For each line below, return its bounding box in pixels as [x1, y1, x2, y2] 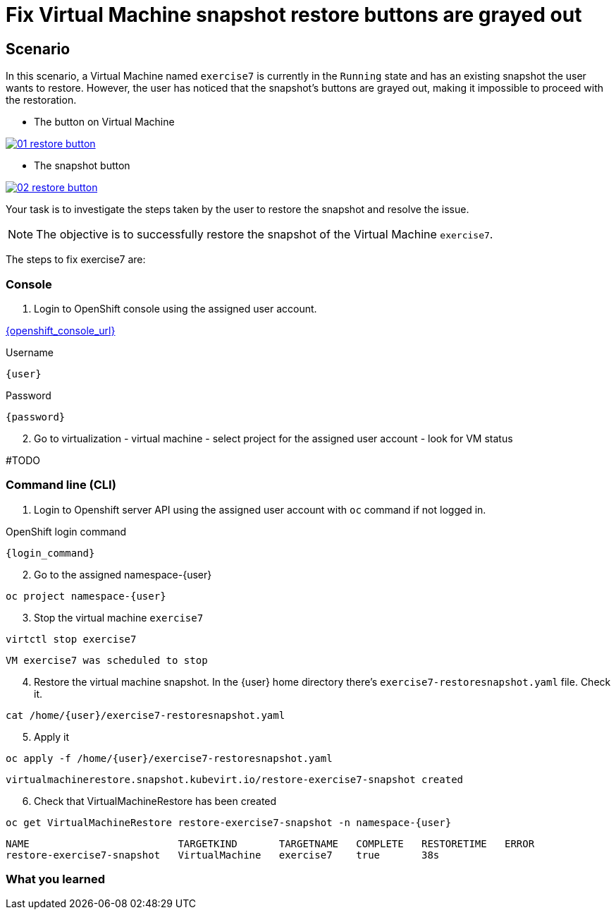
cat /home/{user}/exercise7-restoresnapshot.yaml [6, 709, 285, 721]
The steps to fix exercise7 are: [6, 253, 146, 266]
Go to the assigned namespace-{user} [34, 568, 212, 581]
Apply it [34, 730, 70, 743]
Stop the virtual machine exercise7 [34, 611, 204, 624]
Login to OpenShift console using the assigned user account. [34, 302, 317, 315]
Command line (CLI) [6, 478, 116, 492]
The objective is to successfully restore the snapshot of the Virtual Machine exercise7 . [36, 227, 493, 242]
